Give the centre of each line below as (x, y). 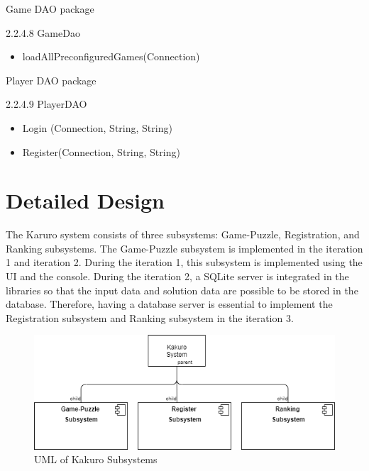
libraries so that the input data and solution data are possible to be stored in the (182, 290)
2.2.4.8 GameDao (43, 32)
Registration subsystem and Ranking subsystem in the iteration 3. (150, 317)
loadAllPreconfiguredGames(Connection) (111, 56)
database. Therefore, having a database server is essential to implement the (169, 304)
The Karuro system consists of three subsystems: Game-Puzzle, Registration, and (183, 234)
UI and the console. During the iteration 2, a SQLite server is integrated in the (177, 276)
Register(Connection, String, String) (101, 151)
